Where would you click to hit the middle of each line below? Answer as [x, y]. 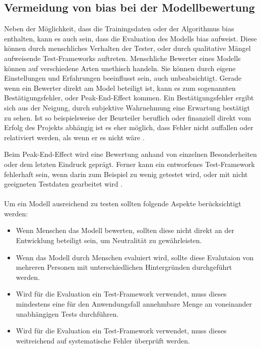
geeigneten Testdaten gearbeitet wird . [63, 184]
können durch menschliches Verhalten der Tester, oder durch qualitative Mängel [127, 48]
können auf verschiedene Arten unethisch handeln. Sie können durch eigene [120, 68]
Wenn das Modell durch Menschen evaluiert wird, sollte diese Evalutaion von [135, 257]
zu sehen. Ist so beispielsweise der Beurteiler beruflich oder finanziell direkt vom [128, 117]
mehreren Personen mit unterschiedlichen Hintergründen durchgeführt [124, 267]
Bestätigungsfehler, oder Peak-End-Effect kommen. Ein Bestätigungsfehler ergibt [129, 98]
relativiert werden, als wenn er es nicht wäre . [74, 137]
